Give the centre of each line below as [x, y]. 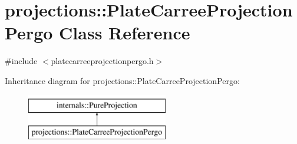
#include [21, 61]
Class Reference [125, 33]
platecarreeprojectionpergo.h [102, 61]
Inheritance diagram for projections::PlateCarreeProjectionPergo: [122, 80]
